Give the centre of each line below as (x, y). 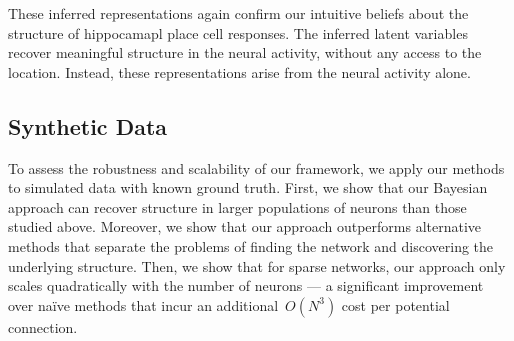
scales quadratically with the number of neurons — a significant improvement (246, 285)
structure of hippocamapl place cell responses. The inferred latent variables (238, 32)
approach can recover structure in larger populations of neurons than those (237, 206)
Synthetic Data (88, 125)
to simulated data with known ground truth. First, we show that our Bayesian (248, 187)
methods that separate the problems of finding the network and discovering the (251, 245)
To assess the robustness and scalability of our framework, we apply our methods (256, 167)
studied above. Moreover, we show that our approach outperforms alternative (245, 226)
